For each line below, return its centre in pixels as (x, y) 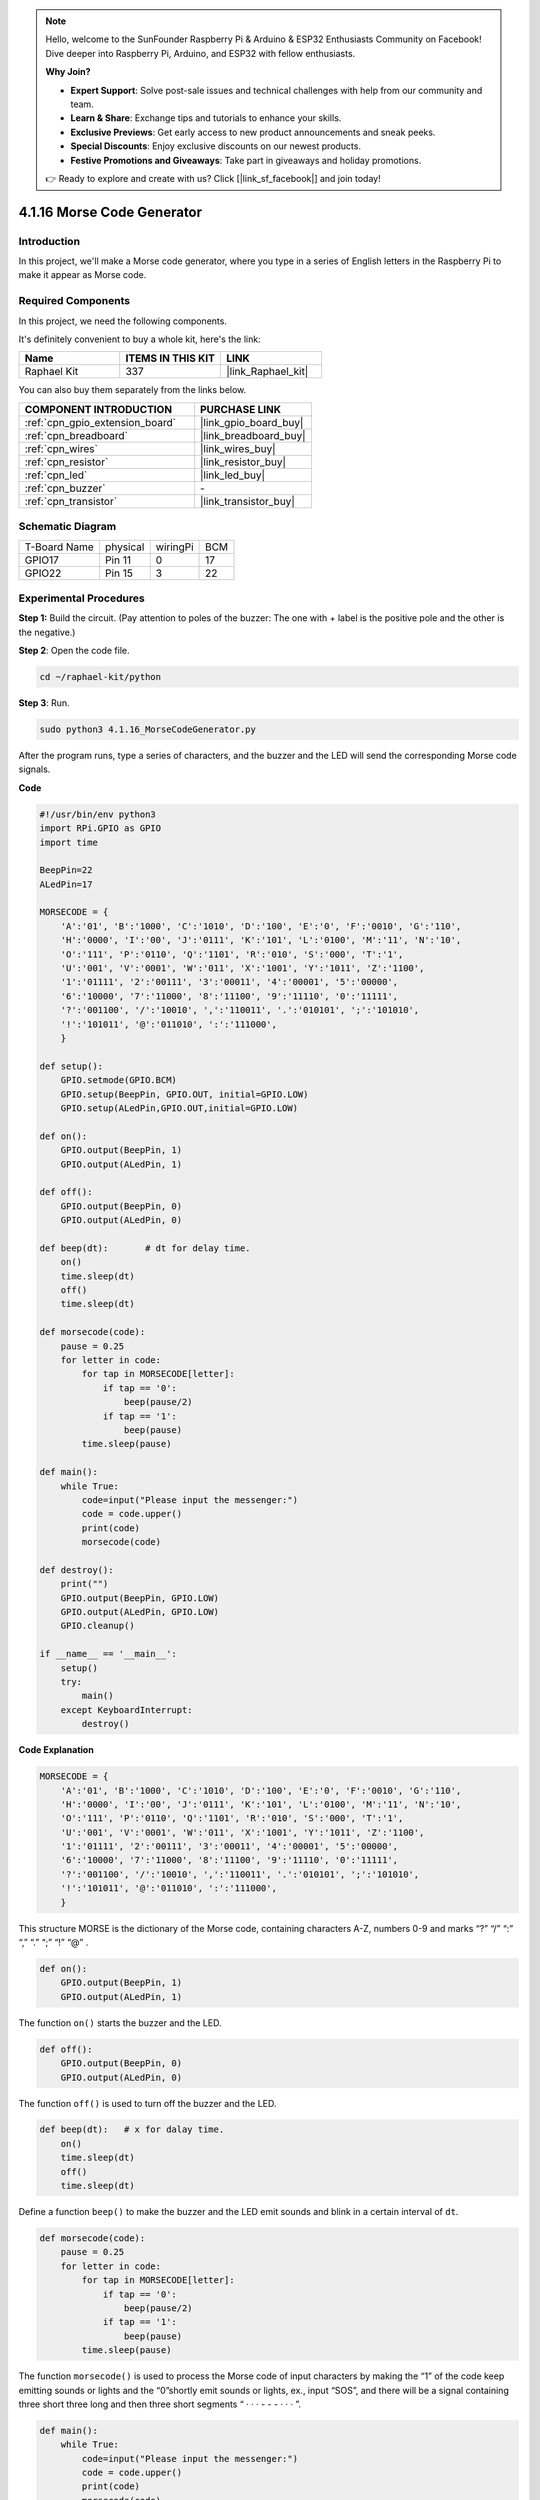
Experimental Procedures (81, 598)
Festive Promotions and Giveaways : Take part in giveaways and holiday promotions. (246, 160)
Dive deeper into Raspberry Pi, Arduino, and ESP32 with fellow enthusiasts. (200, 53)
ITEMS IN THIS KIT (170, 358)
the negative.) (47, 632)
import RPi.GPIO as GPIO (100, 828)
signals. (34, 769)
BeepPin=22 (66, 870)
